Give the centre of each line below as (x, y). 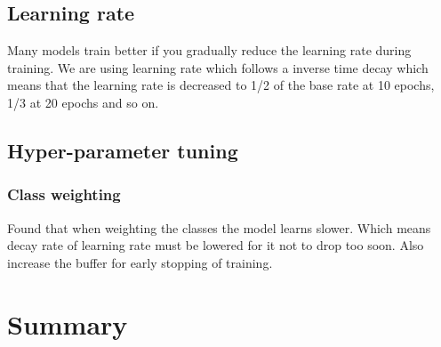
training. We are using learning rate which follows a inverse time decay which (218, 67)
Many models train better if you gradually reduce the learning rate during (209, 50)
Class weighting (64, 194)
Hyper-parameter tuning (123, 150)
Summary (68, 323)
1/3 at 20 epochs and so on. (83, 102)
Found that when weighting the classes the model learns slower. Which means (219, 227)
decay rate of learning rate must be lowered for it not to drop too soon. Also (216, 245)
